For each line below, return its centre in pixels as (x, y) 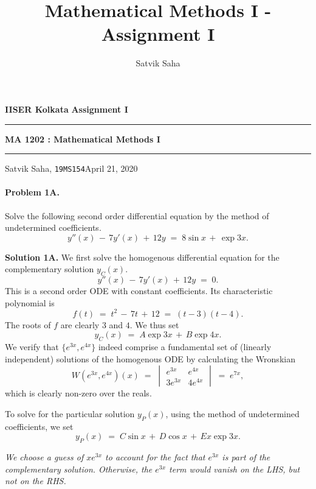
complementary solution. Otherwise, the (79, 469)
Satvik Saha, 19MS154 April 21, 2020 (71, 168)
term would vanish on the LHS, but (235, 469)
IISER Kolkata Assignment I (67, 109)
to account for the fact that (155, 457)
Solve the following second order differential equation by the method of (137, 215)
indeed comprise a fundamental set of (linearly (185, 347)
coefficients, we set (39, 426)
